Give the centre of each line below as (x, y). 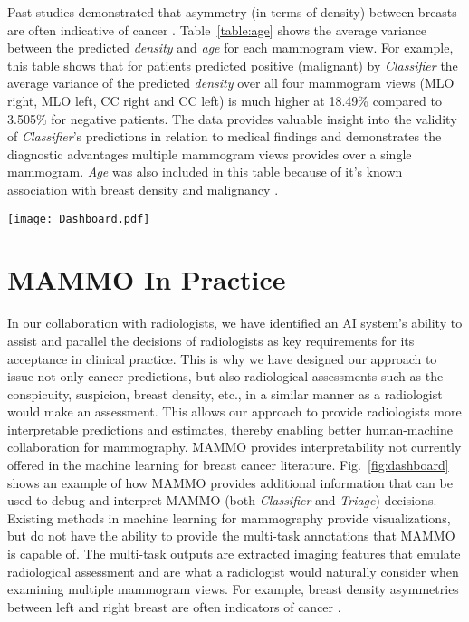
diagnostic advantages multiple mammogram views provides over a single (210, 153)
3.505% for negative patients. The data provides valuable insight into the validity (232, 118)
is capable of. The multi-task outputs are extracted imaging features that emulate (234, 554)
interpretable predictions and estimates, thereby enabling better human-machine (230, 429)
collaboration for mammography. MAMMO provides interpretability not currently (234, 447)
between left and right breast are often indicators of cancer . (174, 606)
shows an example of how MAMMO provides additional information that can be (230, 482)
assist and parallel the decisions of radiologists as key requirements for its (211, 340)
